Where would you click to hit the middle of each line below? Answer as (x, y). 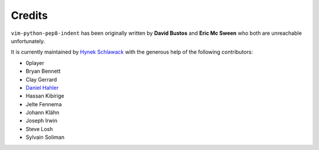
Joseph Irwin (41, 120)
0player (35, 63)
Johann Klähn (43, 113)
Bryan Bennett (43, 71)
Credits (30, 15)
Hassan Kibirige (45, 96)
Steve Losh (39, 129)
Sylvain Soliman (45, 137)
